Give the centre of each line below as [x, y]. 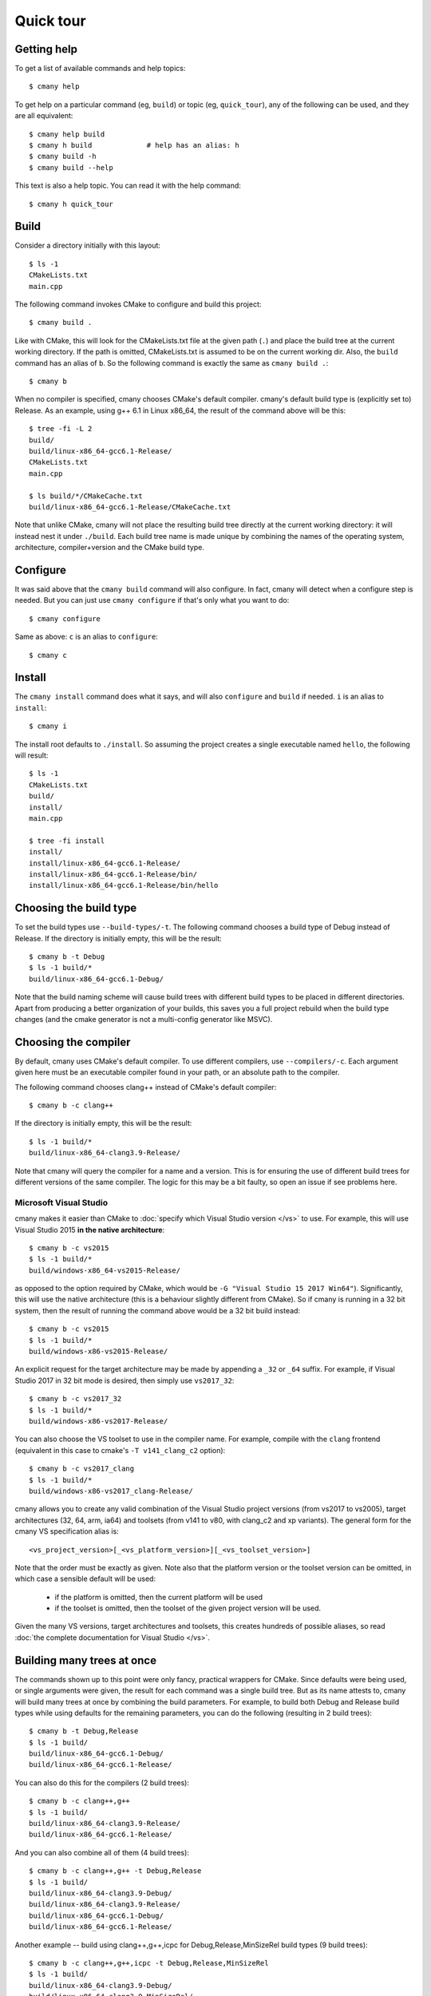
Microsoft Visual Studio [61, 1202]
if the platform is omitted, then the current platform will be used [159, 1597]
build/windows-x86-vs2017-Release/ [99, 1421]
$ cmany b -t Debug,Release [84, 1731]
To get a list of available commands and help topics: [100, 69]
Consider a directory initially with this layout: [88, 246]
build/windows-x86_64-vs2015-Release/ [105, 1270]
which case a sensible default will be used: [85, 1579]
